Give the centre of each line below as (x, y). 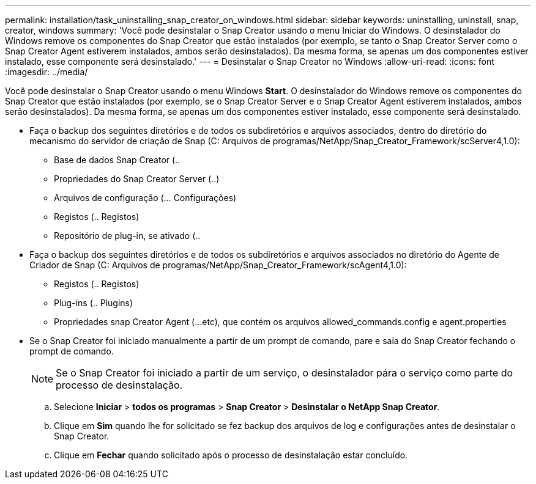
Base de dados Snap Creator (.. (117, 160)
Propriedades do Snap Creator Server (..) (137, 179)
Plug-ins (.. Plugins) (94, 303)
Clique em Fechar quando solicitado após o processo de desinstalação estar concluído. (231, 455)
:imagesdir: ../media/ (47, 72)
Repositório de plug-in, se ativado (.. (127, 236)
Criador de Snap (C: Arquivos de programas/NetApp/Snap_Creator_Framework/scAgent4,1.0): (218, 265)
